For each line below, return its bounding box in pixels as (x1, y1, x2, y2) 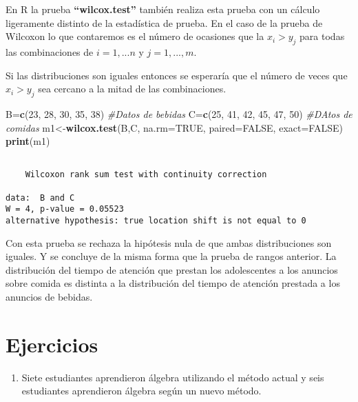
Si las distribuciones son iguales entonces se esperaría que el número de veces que (6, 68, 348, 82)
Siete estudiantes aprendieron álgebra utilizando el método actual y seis (21, 370, 324, 384)
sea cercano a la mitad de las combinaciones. (38, 81, 227, 96)
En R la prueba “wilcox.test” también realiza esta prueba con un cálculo (6, 2, 320, 16)
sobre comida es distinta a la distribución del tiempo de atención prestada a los (6, 276, 340, 290)
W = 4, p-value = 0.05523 (6, 204, 124, 214)
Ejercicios (6, 330, 98, 358)
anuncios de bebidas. (6, 290, 93, 304)
